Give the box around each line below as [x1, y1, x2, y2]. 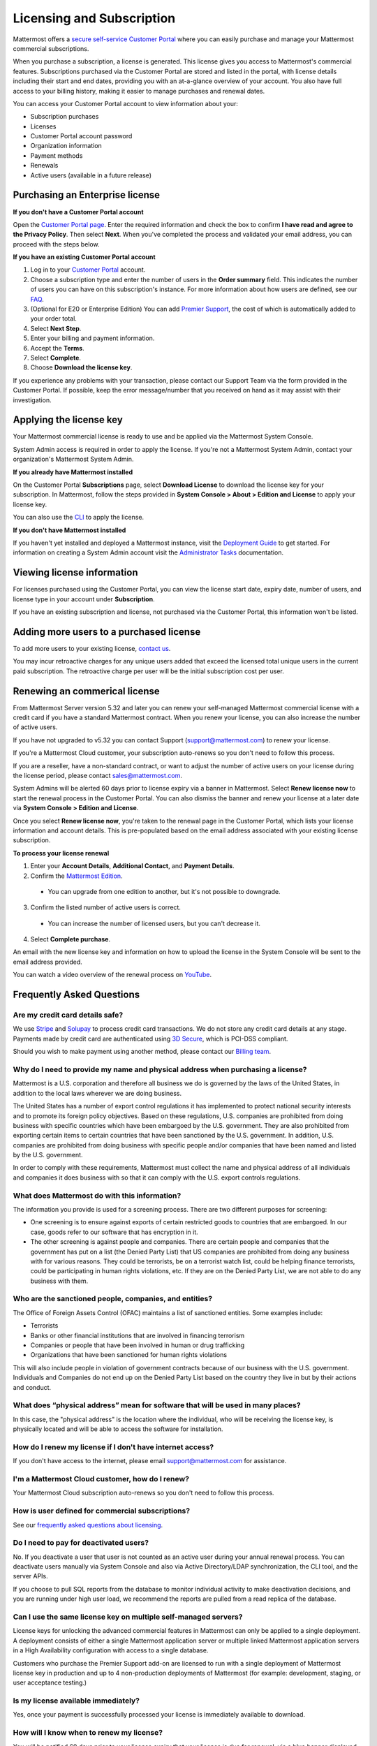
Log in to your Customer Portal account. [30, 265, 146, 274]
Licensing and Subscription [13, 10, 176, 26]
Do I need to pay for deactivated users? [13, 1538, 149, 1548]
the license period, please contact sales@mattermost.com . [13, 772, 183, 779]
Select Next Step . [30, 324, 82, 332]
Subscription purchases [30, 112, 99, 121]
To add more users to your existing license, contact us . [13, 644, 171, 652]
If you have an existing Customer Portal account [13, 253, 156, 261]
